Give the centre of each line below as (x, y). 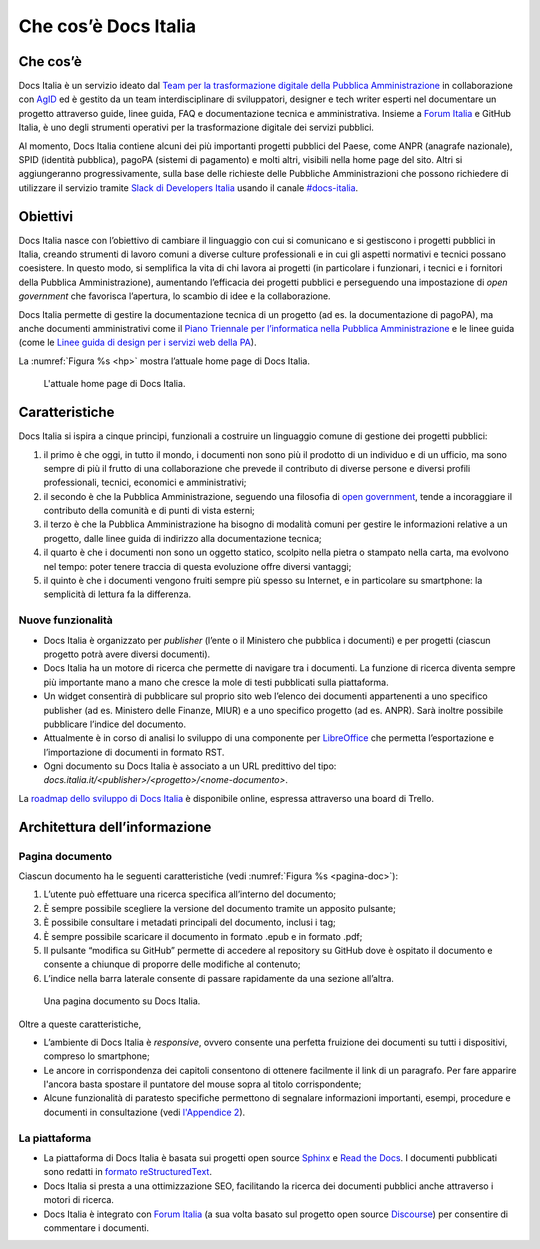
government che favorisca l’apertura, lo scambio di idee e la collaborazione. (174, 296)
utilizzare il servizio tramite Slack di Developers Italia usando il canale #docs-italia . (188, 187)
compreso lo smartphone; (96, 1056)
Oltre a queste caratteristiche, (80, 1024)
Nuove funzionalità (66, 620)
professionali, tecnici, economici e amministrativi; (145, 482)
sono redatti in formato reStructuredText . (127, 1172)
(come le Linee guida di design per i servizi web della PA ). (137, 342)
